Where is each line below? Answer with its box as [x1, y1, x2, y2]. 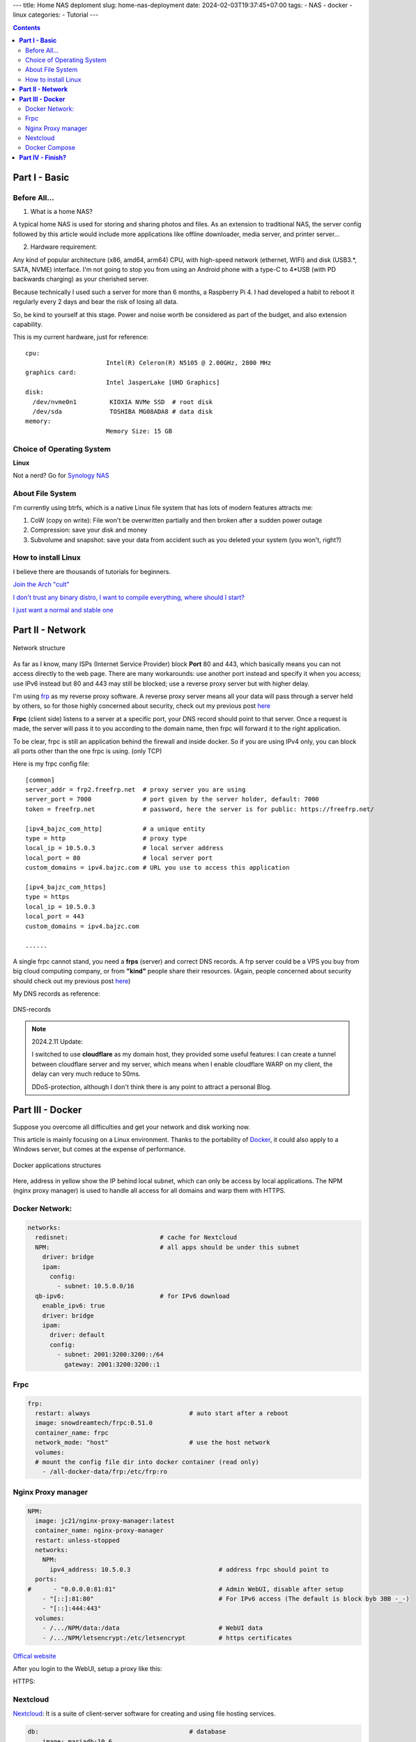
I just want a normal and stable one [13, 606, 114, 614]
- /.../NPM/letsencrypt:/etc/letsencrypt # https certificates [42, 1634, 293, 1642]
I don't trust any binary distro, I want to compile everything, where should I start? [13, 593, 245, 601]
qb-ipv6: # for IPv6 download [35, 1292, 230, 1300]
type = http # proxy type [25, 835, 187, 842]
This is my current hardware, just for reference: [13, 333, 149, 341]
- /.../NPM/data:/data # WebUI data [42, 1624, 263, 1632]
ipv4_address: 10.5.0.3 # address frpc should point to [49, 1565, 329, 1573]
